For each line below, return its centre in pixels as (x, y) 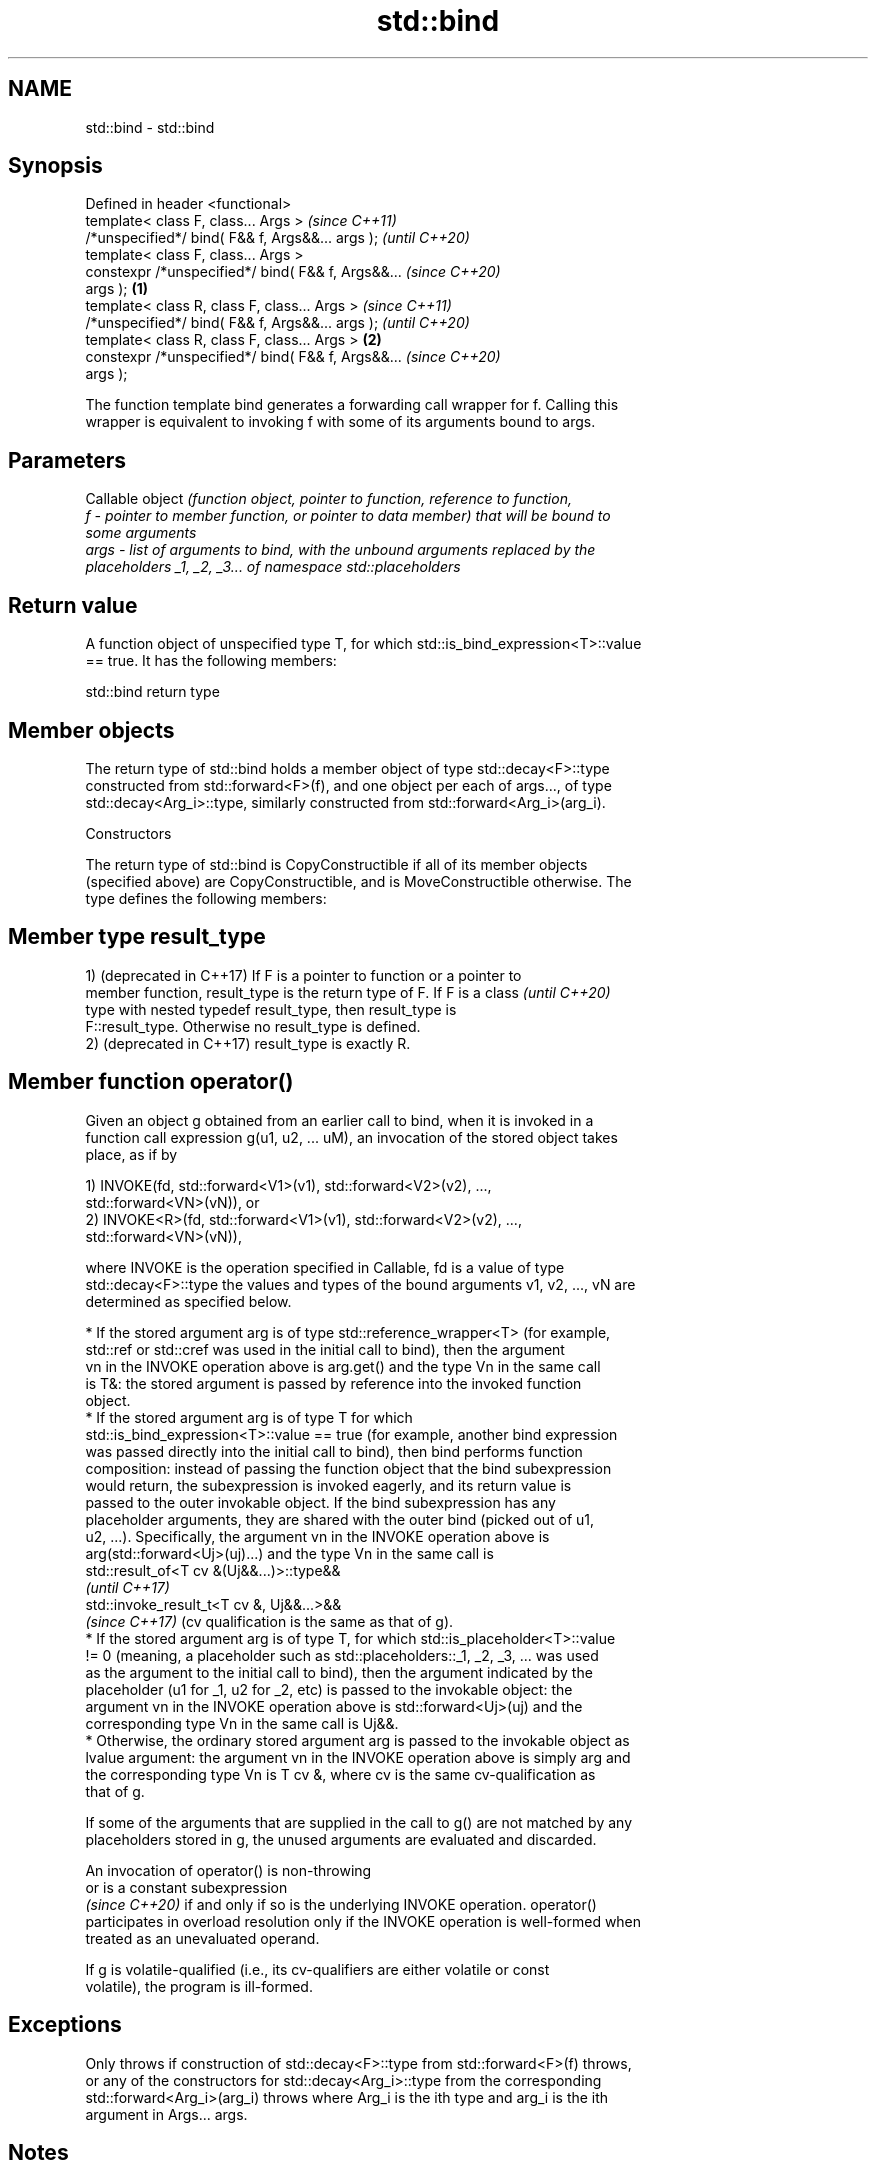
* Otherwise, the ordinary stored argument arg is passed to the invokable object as (357, 1740)
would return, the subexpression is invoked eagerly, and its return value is (328, 1485)
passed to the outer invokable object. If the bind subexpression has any (320, 1502)
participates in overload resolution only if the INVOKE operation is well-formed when (363, 1921)
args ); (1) (117, 289)
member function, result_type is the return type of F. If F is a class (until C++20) (348, 992)
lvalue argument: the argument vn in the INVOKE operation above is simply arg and (358, 1757)
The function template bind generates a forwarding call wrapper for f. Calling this (352, 405)
